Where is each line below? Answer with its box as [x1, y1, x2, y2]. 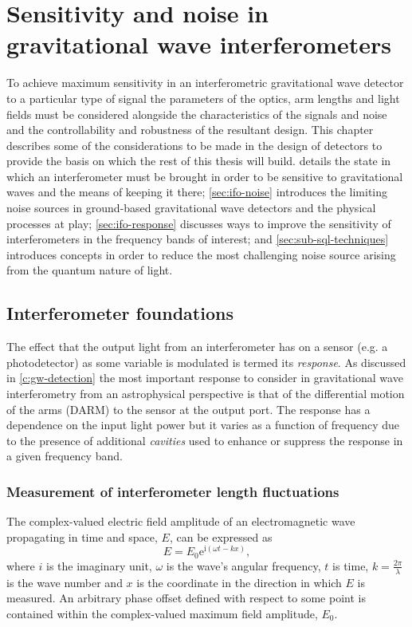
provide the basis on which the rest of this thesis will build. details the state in [6, 152, 391, 169]
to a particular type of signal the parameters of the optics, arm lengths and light [6, 89, 400, 106]
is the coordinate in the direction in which [136, 574, 342, 590]
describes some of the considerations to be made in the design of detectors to [6, 136, 383, 153]
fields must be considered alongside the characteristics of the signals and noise [6, 105, 387, 122]
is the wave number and [6, 574, 123, 590]
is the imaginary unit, [45, 557, 152, 574]
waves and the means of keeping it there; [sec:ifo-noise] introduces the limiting [6, 183, 388, 200]
